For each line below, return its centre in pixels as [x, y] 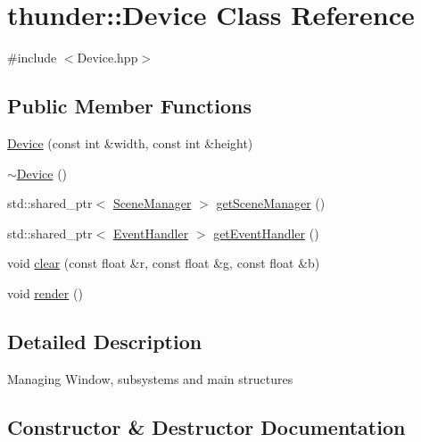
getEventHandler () [266, 233]
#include [32, 58]
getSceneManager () [271, 203]
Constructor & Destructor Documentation [206, 426]
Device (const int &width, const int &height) [130, 142]
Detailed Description [105, 341]
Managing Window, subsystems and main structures [150, 378]
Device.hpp [107, 58]
